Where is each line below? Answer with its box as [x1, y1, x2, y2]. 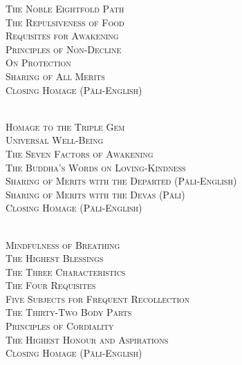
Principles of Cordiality [6, 319, 114, 333]
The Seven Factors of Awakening [6, 146, 153, 160]
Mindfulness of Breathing [6, 237, 120, 252]
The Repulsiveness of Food [6, 15, 124, 29]
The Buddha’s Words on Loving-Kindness [6, 160, 186, 174]
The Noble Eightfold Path [6, 1, 124, 15]
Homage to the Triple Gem [6, 119, 125, 133]
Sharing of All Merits [6, 68, 105, 83]
